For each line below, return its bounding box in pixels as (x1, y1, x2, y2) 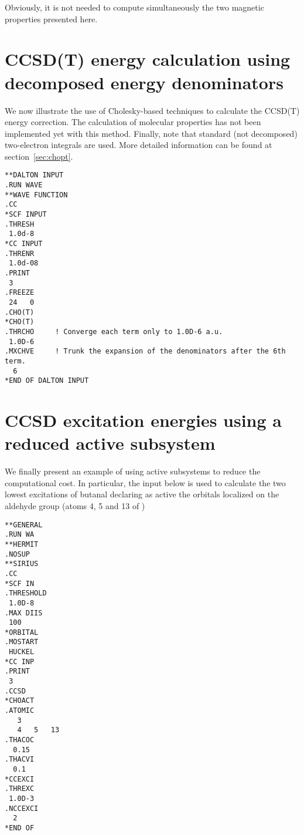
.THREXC (5, 785, 35, 793)
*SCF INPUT (5, 210, 47, 219)
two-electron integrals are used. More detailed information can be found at (5, 139, 272, 151)
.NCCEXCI (5, 804, 39, 813)
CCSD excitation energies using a (5, 408, 282, 432)
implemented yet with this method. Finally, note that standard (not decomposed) (5, 127, 298, 139)
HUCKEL (9, 648, 35, 656)
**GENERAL (5, 520, 43, 529)
